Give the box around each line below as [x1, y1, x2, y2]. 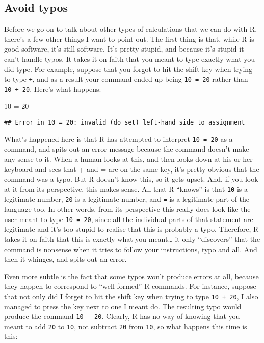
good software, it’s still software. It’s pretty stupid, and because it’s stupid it [4, 43, 244, 54]
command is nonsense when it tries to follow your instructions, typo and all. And [4, 243, 257, 254]
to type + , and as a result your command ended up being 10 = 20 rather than [4, 73, 248, 84]
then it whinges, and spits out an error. [4, 254, 127, 264]
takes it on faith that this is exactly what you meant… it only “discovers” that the [4, 233, 260, 244]
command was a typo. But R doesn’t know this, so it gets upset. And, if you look [4, 174, 258, 184]
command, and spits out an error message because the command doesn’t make [4, 143, 249, 154]
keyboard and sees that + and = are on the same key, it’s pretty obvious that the [4, 163, 259, 174]
